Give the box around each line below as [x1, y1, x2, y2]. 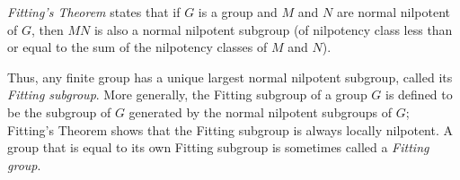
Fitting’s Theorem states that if [7, 3, 181, 21]
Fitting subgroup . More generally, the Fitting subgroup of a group [7, 85, 367, 104]
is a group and [198, 3, 278, 21]
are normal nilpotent [336, 3, 451, 21]
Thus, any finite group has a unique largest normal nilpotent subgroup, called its [7, 67, 453, 86]
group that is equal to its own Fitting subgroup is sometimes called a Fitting [7, 138, 429, 157]
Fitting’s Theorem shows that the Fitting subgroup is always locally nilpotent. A [7, 120, 454, 139]
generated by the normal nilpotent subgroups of [128, 102, 392, 121]
